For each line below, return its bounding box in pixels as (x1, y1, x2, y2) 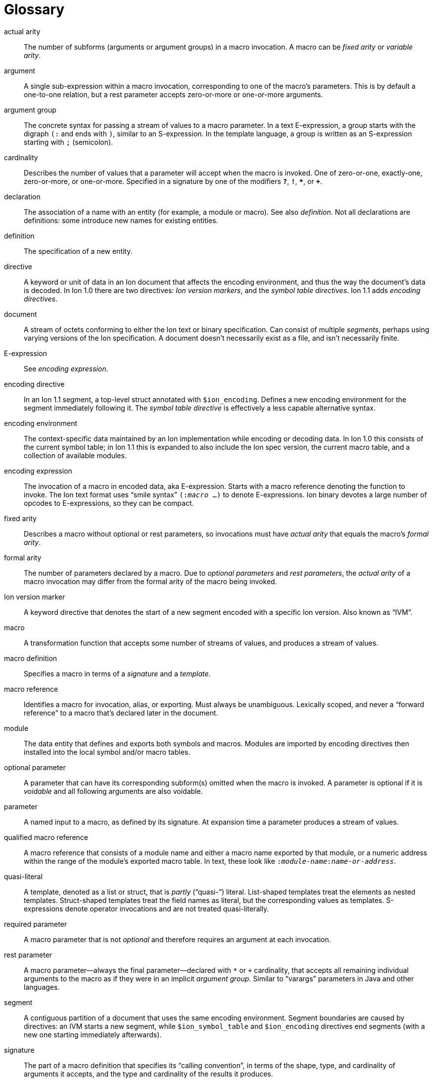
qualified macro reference (4, 833, 88, 841)
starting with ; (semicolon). (24, 137, 113, 146)
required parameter (4, 919, 67, 928)
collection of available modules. (24, 451, 127, 460)
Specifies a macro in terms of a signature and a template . (24, 669, 211, 678)
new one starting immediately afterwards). (24, 1030, 162, 1039)
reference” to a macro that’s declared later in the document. (24, 708, 218, 717)
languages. (24, 982, 60, 991)
